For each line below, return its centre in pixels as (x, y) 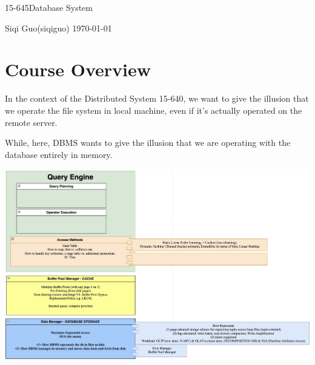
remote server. (31, 122)
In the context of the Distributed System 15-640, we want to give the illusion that (157, 98)
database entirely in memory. (59, 154)
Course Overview (78, 69)
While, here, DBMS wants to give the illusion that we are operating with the (148, 143)
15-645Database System (49, 7)
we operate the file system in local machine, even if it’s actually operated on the (154, 110)
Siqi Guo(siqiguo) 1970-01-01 (58, 28)
